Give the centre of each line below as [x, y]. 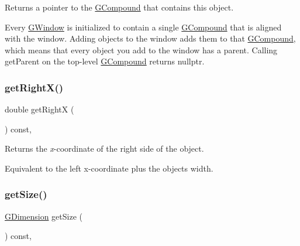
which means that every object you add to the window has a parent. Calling [141, 49]
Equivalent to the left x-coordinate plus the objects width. [109, 168]
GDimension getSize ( [44, 216]
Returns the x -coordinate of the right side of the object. [104, 148]
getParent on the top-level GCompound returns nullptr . [105, 61]
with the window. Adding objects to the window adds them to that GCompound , [150, 38]
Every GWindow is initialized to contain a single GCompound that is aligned [143, 27]
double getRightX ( [39, 109]
